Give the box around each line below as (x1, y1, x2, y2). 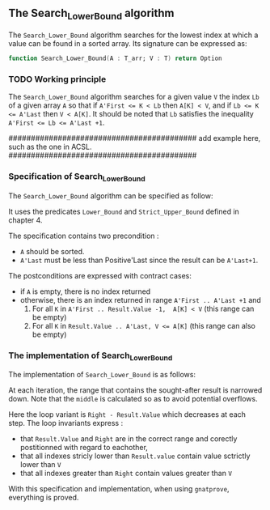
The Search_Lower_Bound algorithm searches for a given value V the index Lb (8, 92, 260, 102)
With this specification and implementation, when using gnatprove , (8, 484, 230, 494)
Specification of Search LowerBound (8, 171, 146, 184)
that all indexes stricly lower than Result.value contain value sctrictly (19, 451, 251, 461)
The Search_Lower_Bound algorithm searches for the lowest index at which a (8, 30, 259, 40)
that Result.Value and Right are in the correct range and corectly (19, 434, 238, 444)
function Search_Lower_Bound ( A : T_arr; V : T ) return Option (8, 54, 222, 62)
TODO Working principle (8, 73, 107, 84)
